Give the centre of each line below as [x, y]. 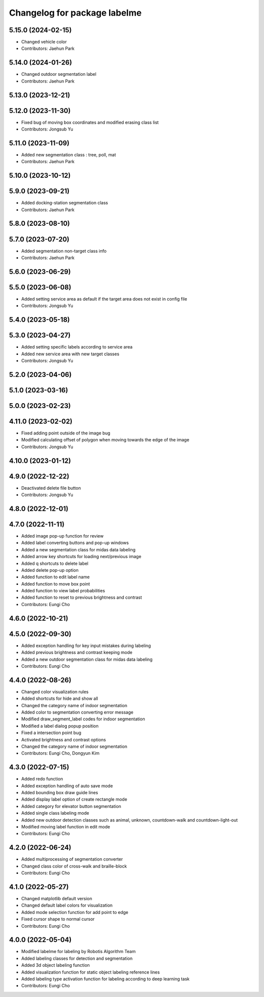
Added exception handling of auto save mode [67, 786]
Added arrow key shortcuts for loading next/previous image [81, 557]
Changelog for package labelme [75, 13]
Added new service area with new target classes [70, 354]
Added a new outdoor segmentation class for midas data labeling [87, 659]
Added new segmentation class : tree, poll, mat [69, 154]
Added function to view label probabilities [63, 591]
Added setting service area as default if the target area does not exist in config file [104, 299]
